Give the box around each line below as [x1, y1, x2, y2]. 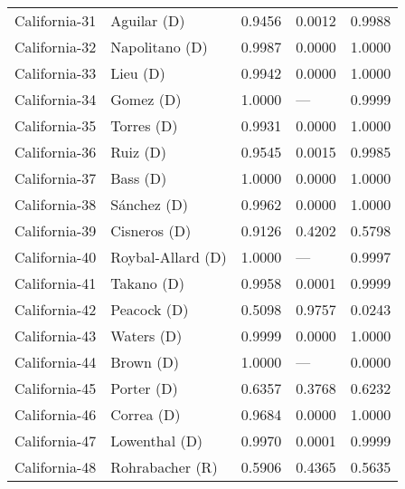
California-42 [14, 299, 97, 320]
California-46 [14, 404, 97, 425]
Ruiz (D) [110, 141, 167, 162]
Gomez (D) [110, 89, 182, 110]
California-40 [14, 246, 97, 267]
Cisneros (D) [110, 220, 192, 241]
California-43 [14, 325, 97, 346]
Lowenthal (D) [110, 430, 203, 451]
